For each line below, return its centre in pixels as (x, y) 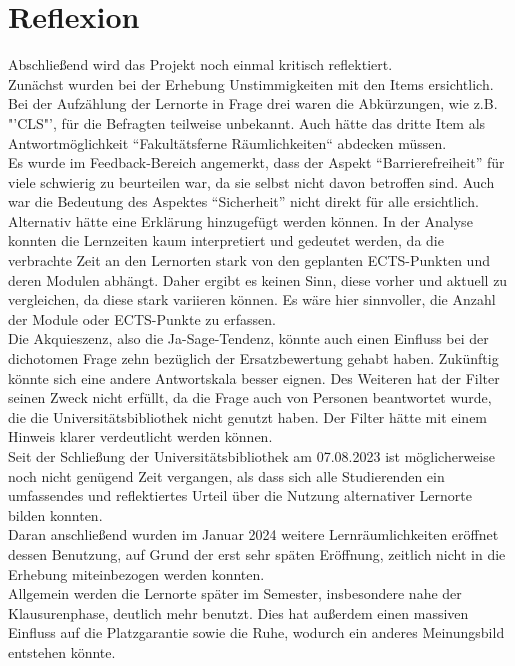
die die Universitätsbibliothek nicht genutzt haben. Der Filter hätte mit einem (248, 416)
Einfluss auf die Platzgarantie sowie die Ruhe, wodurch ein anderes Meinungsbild (256, 632)
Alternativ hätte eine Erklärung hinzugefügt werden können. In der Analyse (240, 220)
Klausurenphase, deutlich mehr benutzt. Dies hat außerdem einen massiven (238, 612)
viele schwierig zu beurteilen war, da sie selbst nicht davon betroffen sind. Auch (251, 181)
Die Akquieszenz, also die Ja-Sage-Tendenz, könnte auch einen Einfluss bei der (248, 338)
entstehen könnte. (62, 651)
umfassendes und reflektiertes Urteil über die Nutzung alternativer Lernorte (240, 495)
